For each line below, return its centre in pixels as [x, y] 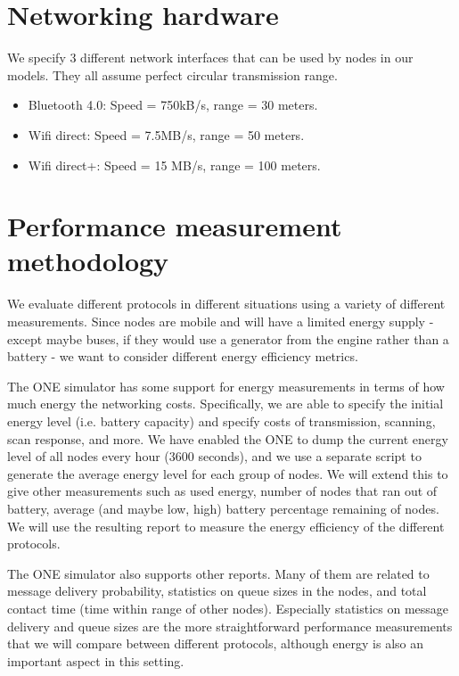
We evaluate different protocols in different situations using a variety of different [226, 304]
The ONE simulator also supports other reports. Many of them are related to [218, 573]
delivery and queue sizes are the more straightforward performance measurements [230, 626]
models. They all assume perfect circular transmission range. [172, 74]
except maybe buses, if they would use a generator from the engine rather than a [228, 338]
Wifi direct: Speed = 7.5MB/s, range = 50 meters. [166, 134]
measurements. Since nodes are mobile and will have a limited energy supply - [221, 321]
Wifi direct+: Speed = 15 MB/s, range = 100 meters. [174, 165]
